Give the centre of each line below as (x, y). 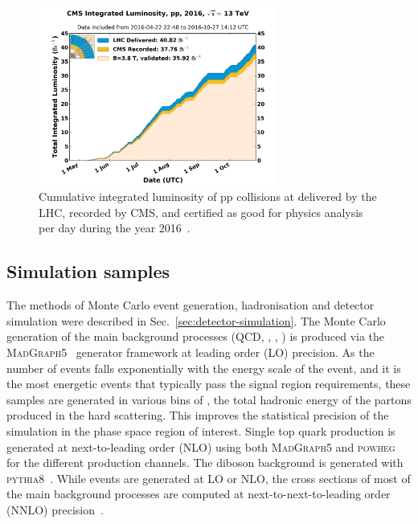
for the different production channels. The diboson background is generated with (205, 463)
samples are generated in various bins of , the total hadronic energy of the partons (209, 399)
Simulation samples (88, 271)
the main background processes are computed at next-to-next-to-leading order (199, 494)
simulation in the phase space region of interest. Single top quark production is (201, 430)
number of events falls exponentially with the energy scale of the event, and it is (204, 368)
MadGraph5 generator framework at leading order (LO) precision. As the (191, 352)
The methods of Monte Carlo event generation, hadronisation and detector (191, 305)
